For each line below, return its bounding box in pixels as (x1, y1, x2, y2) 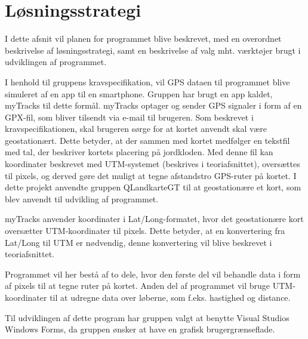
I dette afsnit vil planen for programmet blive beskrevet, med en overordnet (5, 32, 282, 45)
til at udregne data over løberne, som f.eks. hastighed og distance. (50, 291, 291, 303)
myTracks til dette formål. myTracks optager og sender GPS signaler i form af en (5, 99, 302, 112)
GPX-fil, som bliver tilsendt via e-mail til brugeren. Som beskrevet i (5, 110, 254, 123)
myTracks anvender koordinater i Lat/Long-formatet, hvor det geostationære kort (5, 212, 304, 225)
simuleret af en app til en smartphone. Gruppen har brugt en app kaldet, (5, 87, 273, 100)
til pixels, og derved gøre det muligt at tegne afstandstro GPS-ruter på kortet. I (5, 169, 297, 181)
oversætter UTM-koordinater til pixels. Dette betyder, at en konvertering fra (5, 224, 285, 237)
